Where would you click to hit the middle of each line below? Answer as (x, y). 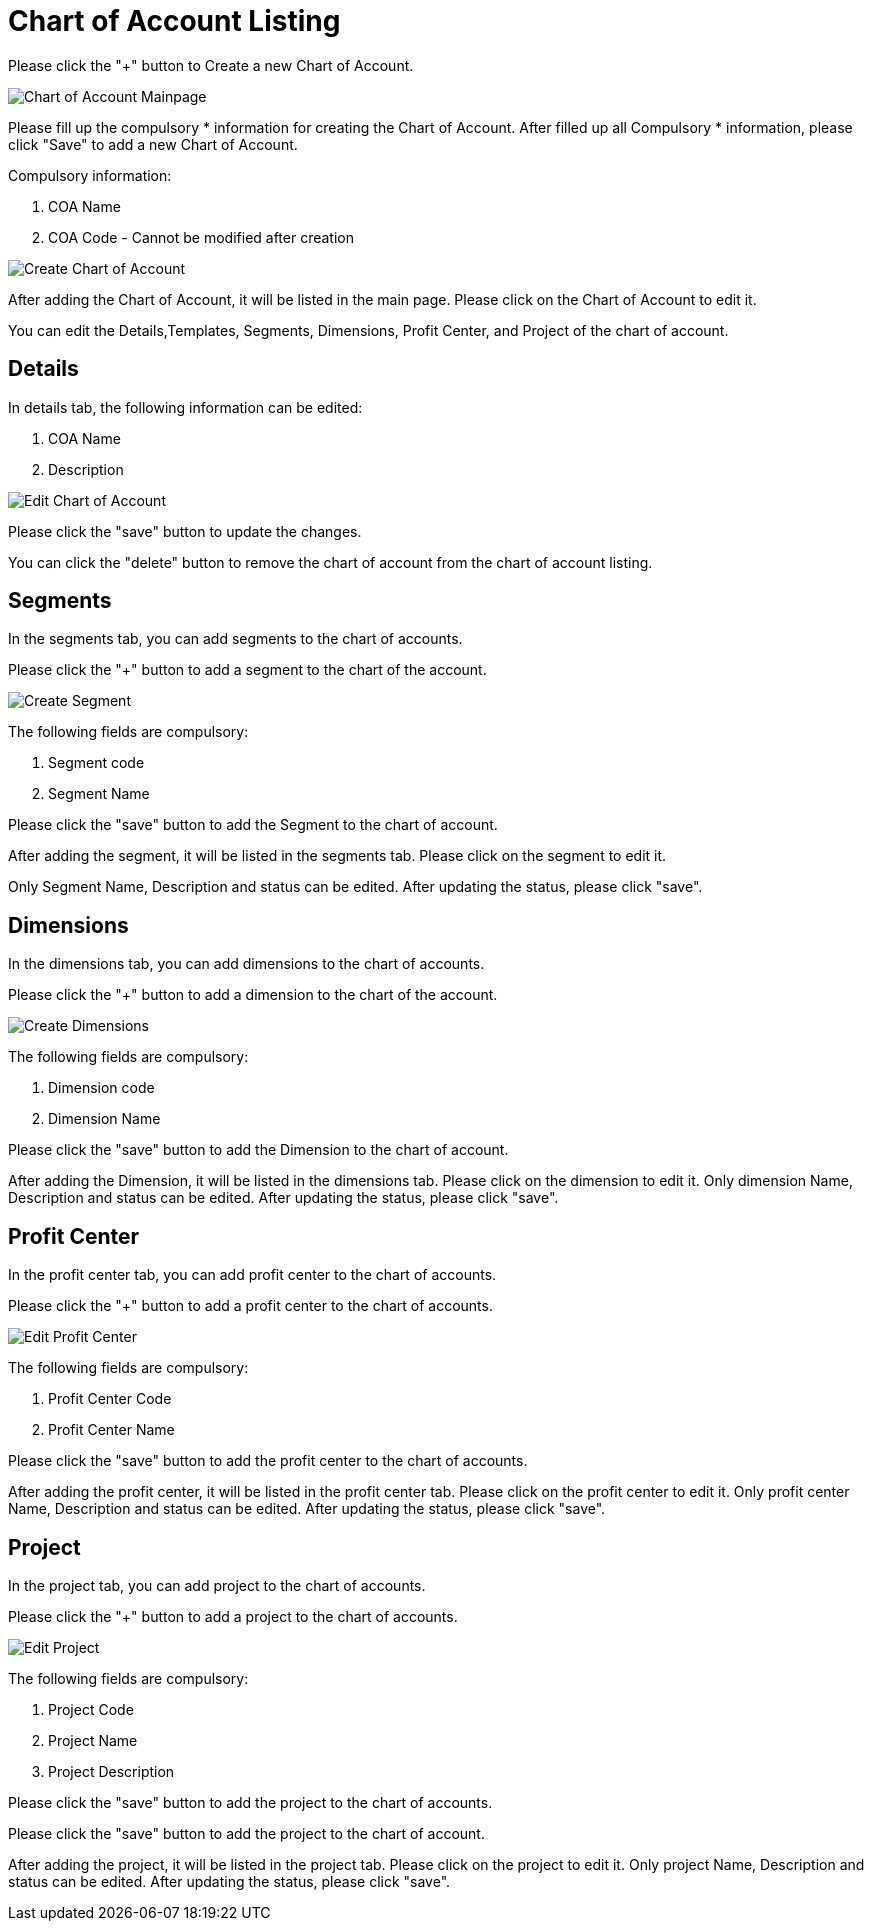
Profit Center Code (110, 1399)
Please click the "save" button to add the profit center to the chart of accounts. (268, 1461)
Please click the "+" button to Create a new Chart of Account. (211, 65)
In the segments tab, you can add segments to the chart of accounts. (235, 639)
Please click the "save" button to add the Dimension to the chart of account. (258, 1150)
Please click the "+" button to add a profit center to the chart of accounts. (250, 1306)
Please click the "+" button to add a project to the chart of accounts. (233, 1616)
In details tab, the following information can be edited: (185, 407)
